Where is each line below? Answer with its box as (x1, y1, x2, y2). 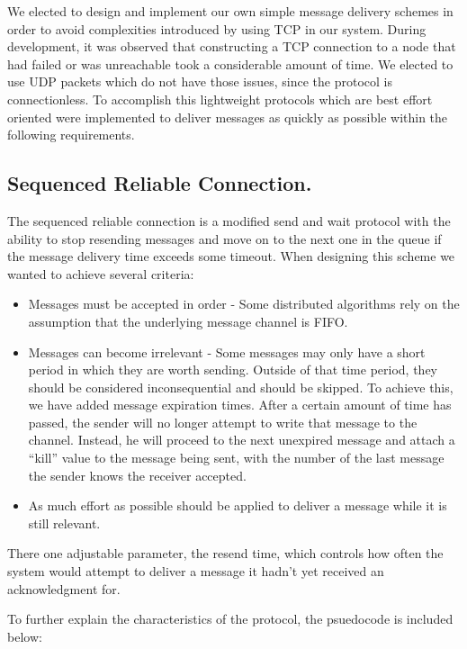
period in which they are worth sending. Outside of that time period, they (28, 360, 437, 379)
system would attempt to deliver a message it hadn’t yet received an (7, 562, 384, 581)
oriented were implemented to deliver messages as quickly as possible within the (7, 107, 448, 126)
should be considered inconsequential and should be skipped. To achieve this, (28, 377, 454, 396)
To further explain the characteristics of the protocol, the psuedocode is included (7, 609, 454, 628)
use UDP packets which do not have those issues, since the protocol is (7, 72, 392, 91)
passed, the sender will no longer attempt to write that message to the (28, 412, 418, 431)
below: (7, 626, 42, 645)
